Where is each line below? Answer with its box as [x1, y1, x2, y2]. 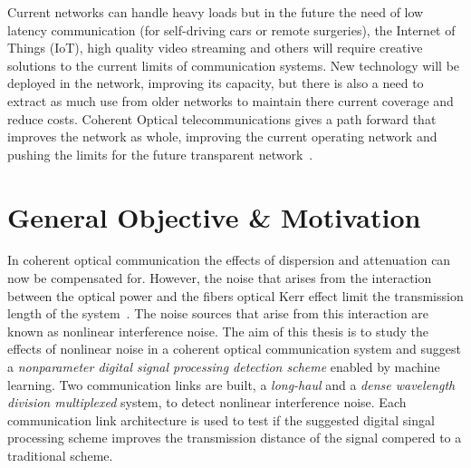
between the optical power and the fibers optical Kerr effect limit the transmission [7, 286, 464, 305]
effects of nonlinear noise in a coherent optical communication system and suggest [7, 339, 461, 358]
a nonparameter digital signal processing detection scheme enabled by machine [7, 357, 440, 376]
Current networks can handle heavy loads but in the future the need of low [7, 3, 424, 21]
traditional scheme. [7, 446, 113, 464]
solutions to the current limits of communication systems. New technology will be [7, 55, 460, 74]
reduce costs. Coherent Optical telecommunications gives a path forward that [7, 109, 437, 128]
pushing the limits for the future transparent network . [7, 144, 313, 163]
